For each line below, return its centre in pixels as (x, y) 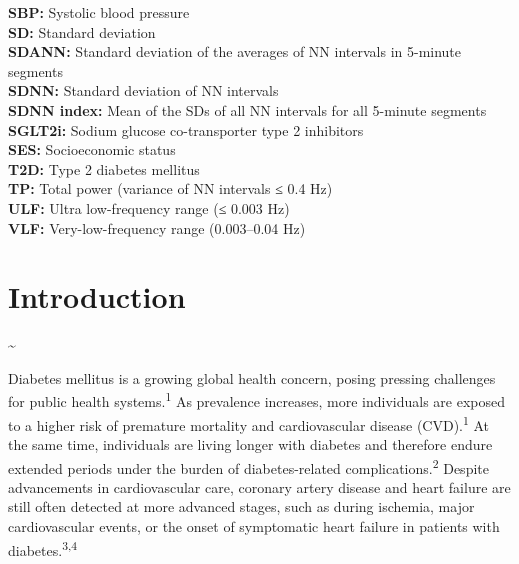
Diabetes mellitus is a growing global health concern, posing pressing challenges (252, 377)
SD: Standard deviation (82, 31)
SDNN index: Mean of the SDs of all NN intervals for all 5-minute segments (247, 109)
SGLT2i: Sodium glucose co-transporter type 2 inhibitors (186, 129)
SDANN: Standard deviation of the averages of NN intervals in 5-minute (235, 51)
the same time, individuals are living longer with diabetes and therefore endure (250, 443)
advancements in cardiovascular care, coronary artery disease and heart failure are (259, 486)
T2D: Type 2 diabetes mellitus (104, 168)
